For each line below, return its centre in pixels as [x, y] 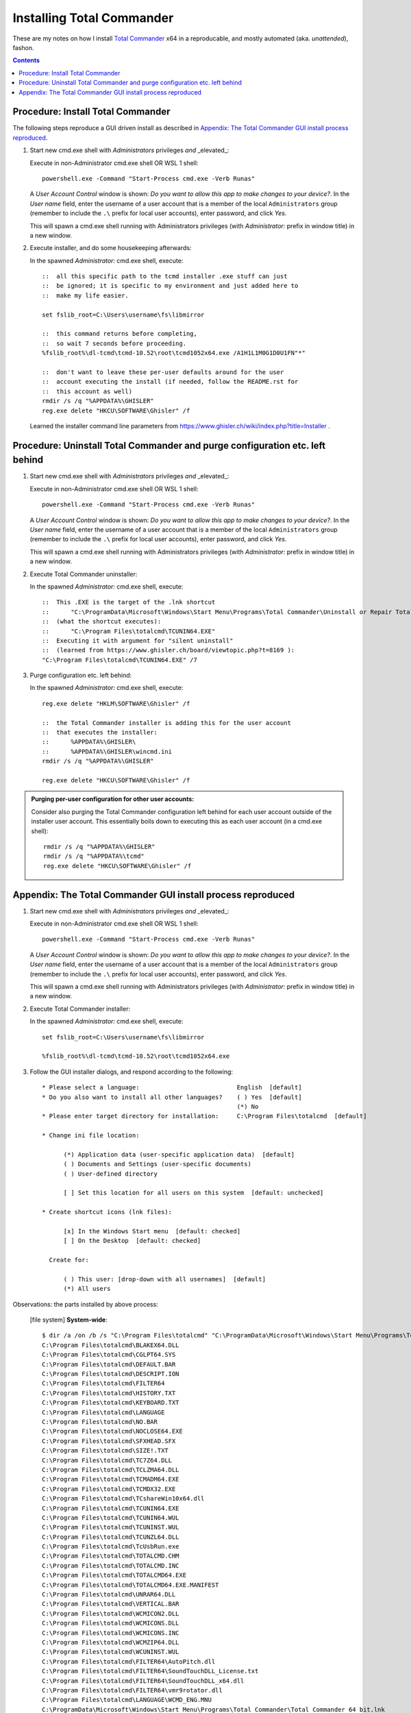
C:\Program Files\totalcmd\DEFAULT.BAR [109, 1364]
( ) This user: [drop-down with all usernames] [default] [165, 1279]
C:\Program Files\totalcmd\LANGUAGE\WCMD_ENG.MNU [127, 1700]
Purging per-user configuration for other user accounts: [113, 799]
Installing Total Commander [93, 18]
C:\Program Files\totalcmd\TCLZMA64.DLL [111, 1469]
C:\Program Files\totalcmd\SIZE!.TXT [105, 1451]
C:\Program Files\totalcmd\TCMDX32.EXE [109, 1489]
